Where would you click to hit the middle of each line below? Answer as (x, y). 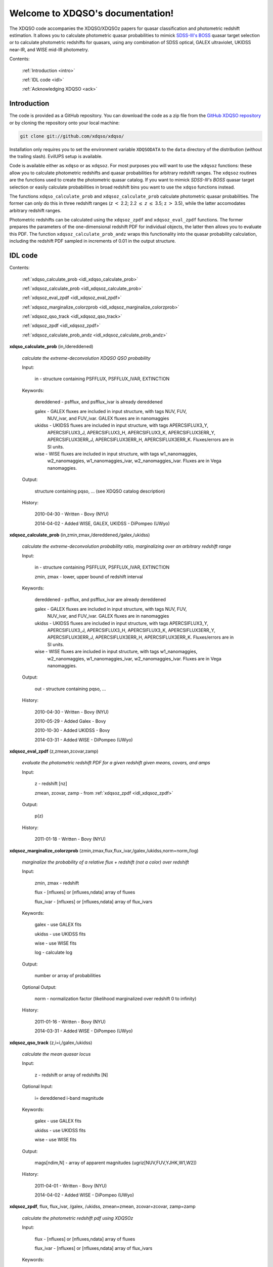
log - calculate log (54, 952)
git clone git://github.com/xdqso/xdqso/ (72, 136)
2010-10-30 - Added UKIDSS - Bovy (72, 730)
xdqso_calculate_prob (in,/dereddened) (51, 347)
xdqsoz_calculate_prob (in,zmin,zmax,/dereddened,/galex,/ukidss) (80, 535)
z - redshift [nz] (51, 784)
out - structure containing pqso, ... (70, 689)
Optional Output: (39, 987)
